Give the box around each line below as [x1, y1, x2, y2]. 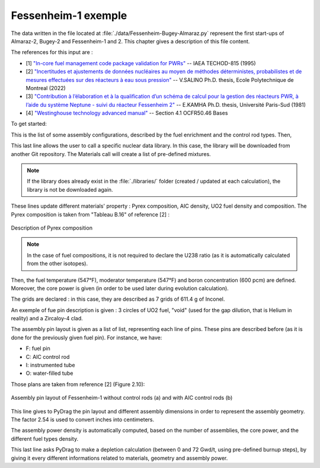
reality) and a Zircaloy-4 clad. [11, 315, 83, 322]
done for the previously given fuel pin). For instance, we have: [11, 334, 162, 341]
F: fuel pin [25, 345, 50, 352]
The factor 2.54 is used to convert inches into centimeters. [11, 416, 154, 423]
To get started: [11, 120, 47, 128]
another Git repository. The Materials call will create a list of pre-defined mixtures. [11, 150, 212, 157]
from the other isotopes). [27, 260, 88, 267]
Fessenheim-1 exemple [11, 9, 127, 22]
